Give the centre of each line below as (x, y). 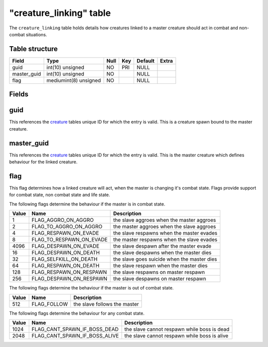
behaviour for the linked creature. (43, 162)
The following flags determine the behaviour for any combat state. (77, 313)
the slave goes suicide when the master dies (165, 259)
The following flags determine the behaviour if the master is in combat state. (87, 204)
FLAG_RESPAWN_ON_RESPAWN (69, 272)
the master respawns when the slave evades (166, 240)
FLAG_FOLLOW (50, 304)
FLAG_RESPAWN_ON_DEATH (66, 266)
